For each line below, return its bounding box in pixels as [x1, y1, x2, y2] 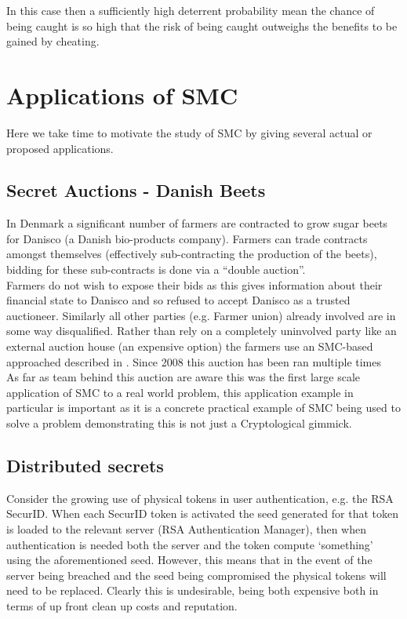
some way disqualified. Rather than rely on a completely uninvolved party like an [6, 322, 397, 339]
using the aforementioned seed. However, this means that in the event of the [6, 552, 372, 568]
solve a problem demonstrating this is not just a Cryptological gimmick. [6, 415, 352, 431]
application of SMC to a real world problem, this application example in [6, 384, 354, 400]
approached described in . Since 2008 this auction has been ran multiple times [6, 353, 381, 370]
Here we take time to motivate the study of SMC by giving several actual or [6, 124, 372, 140]
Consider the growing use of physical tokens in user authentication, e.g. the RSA [6, 490, 394, 506]
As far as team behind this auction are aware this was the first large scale [6, 369, 361, 385]
